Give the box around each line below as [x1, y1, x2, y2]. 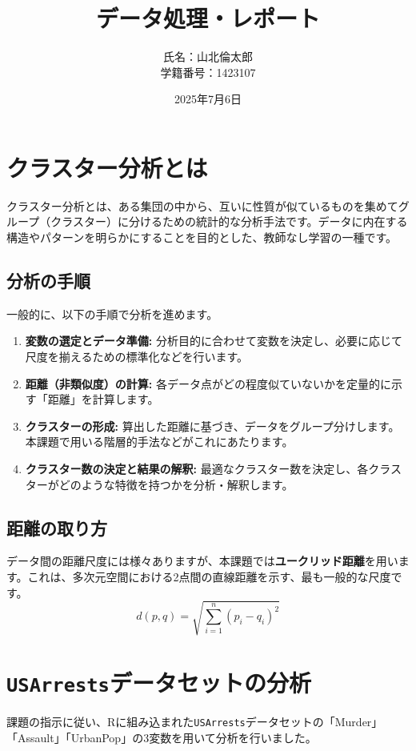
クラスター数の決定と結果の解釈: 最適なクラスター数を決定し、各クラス [25, 460, 402, 476]
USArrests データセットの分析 [6, 665, 311, 698]
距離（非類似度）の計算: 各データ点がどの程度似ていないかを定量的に [25, 375, 391, 392]
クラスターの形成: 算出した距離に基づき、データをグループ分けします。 [25, 417, 400, 434]
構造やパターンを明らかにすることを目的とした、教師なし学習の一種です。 [6, 229, 398, 246]
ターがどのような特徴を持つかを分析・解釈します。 [25, 476, 294, 492]
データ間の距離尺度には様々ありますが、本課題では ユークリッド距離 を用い [6, 552, 398, 569]
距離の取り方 [6, 515, 107, 540]
